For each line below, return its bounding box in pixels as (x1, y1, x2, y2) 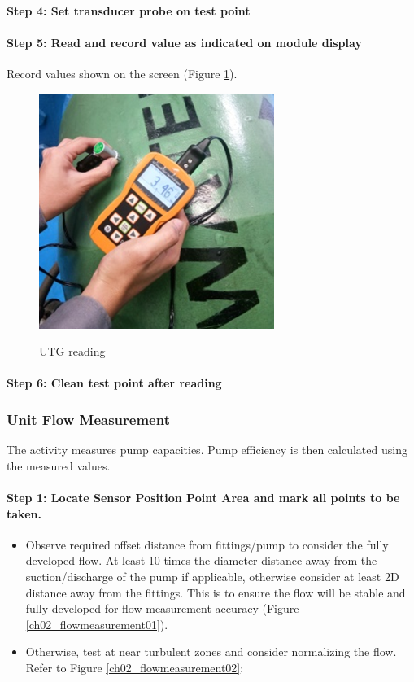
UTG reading (39, 343, 106, 360)
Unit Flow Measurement (7, 409, 170, 429)
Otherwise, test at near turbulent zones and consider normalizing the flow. (25, 643, 397, 660)
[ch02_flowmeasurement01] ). (25, 615, 168, 632)
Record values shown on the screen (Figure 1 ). (7, 64, 238, 81)
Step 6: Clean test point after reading (7, 374, 222, 391)
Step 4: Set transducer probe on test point (7, 2, 251, 19)
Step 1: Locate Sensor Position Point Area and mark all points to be (7, 488, 400, 505)
